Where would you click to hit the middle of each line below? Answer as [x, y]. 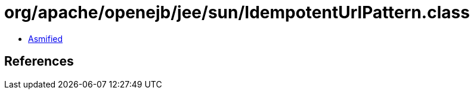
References [39, 61]
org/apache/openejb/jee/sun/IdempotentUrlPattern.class [237, 12]
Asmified [46, 38]
